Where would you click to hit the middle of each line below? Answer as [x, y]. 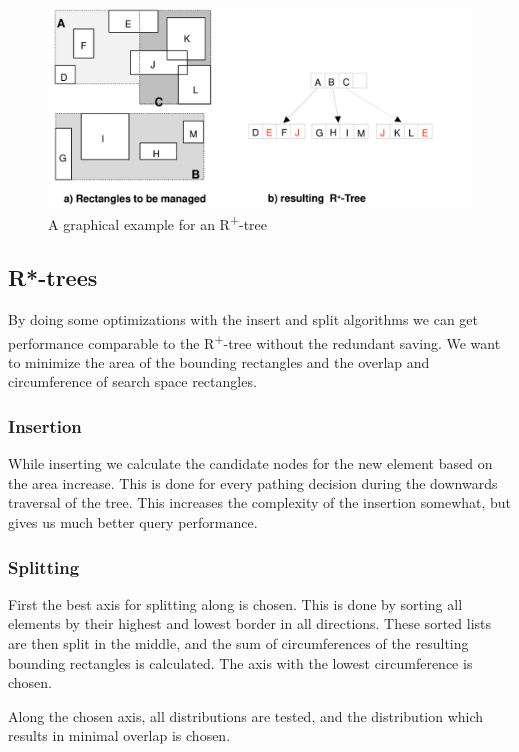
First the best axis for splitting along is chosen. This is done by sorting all [235, 603]
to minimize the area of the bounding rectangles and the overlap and [219, 361]
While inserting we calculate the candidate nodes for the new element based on [250, 463]
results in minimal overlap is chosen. [119, 735]
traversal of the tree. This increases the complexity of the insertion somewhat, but [260, 502]
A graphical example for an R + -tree [157, 222]
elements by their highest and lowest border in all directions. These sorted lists [249, 623]
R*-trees [53, 277]
